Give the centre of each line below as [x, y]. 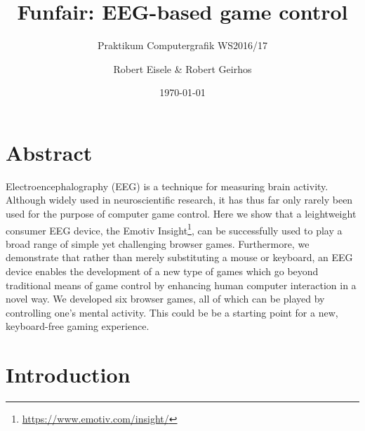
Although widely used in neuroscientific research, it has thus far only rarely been [179, 200]
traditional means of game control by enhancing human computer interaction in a [181, 285]
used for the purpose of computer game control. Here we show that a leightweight [181, 214]
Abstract [49, 152]
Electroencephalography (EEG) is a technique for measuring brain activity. [167, 186]
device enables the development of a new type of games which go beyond [162, 271]
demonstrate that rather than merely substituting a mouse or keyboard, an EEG [179, 257]
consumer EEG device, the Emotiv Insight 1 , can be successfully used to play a [174, 229]
